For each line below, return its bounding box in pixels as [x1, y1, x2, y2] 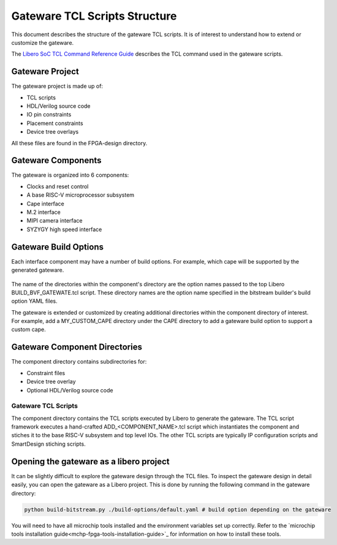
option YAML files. [11, 297, 58, 305]
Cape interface [26, 200, 64, 207]
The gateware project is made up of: [11, 83, 104, 90]
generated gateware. [11, 267, 64, 274]
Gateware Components [11, 155, 102, 166]
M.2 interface [26, 208, 61, 216]
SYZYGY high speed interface [26, 226, 102, 233]
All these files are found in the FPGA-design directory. [11, 139, 148, 147]
